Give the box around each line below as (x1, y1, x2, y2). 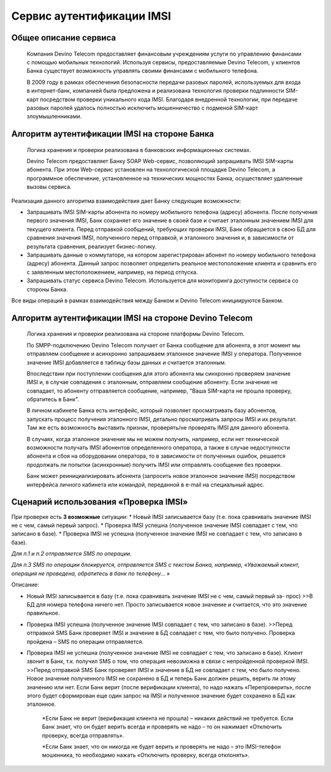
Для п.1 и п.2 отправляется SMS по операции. (11, 550, 132, 558)
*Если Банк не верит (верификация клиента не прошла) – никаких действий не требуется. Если (42, 714, 294, 722)
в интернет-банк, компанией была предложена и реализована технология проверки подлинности (26, 87, 284, 94)
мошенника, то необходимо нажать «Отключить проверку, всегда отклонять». (42, 751, 249, 759)
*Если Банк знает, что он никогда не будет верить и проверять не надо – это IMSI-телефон (42, 743, 281, 750)
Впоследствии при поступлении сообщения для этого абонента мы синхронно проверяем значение (26, 369, 291, 377)
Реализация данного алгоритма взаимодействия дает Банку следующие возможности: (11, 197, 242, 205)
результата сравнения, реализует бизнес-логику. (26, 243, 157, 250)
